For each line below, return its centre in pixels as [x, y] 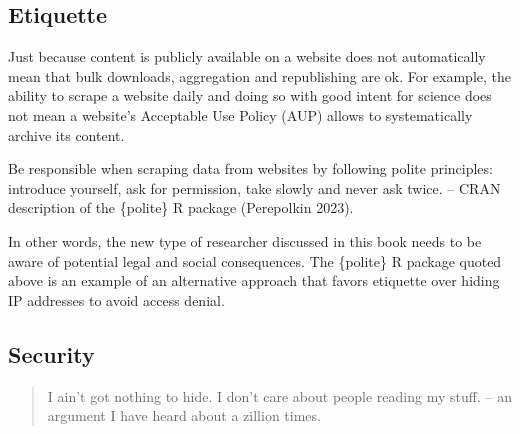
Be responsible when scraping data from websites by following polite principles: [250, 168]
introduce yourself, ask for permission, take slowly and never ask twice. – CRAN [254, 187]
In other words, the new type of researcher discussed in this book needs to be [245, 240]
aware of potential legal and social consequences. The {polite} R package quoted [255, 260]
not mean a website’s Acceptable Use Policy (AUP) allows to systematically [240, 114]
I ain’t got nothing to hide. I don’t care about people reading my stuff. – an [279, 395]
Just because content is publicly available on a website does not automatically [247, 56]
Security [51, 353]
